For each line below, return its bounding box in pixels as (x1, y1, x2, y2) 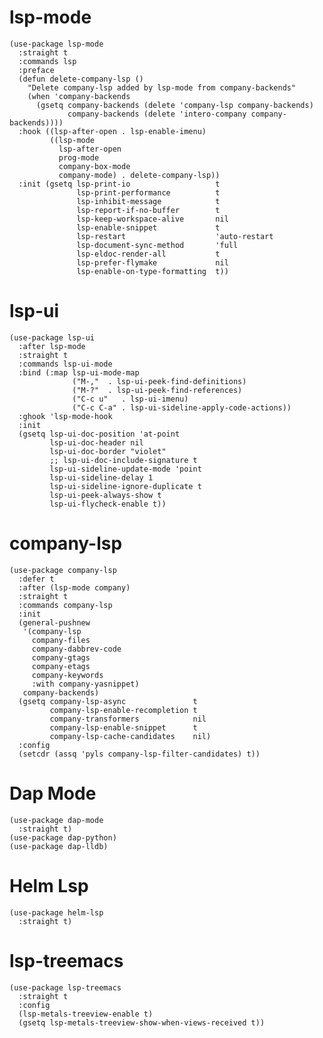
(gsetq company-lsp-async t (18, 696, 198, 706)
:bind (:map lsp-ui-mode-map (18, 367, 140, 378)
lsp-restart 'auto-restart (76, 231, 274, 241)
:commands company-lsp (18, 600, 113, 610)
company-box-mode (58, 161, 131, 171)
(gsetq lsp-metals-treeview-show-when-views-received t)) (18, 1017, 266, 1028)
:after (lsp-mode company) (18, 582, 131, 593)
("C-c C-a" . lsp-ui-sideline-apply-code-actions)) (72, 402, 292, 413)
